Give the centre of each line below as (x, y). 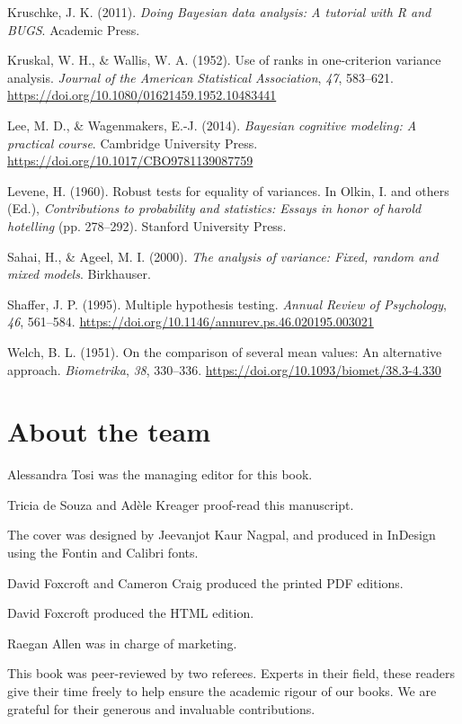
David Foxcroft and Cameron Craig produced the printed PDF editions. (205, 582)
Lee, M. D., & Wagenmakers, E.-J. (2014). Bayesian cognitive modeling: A (212, 125)
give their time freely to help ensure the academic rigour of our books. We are (222, 690)
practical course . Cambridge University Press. (133, 143)
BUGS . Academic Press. (74, 29)
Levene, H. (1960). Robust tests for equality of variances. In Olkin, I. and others (228, 190)
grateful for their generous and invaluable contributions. (161, 708)
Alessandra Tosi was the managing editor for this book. (160, 474)
